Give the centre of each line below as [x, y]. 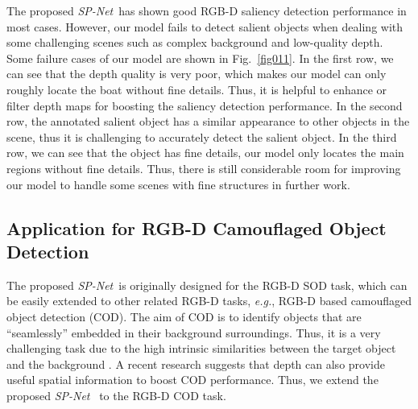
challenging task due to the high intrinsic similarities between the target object [201, 348]
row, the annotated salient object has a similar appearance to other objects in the [208, 121]
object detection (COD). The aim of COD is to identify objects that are [184, 316]
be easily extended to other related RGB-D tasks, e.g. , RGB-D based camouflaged [209, 301]
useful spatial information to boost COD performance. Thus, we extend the [192, 380]
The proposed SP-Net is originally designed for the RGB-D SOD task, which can [207, 285]
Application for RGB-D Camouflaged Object [197, 227]
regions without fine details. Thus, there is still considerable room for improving [204, 168]
